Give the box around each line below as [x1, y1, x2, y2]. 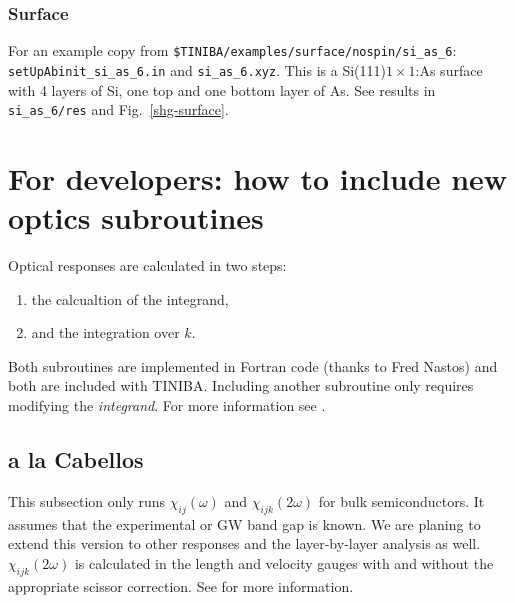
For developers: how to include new [8, 157, 508, 198]
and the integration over [31, 322, 180, 343]
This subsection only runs [8, 490, 166, 511]
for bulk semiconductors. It [318, 490, 485, 511]
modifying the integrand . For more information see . [8, 395, 326, 416]
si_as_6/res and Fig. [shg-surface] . [8, 99, 229, 120]
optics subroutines [8, 197, 264, 238]
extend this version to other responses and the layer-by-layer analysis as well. [8, 533, 481, 554]
